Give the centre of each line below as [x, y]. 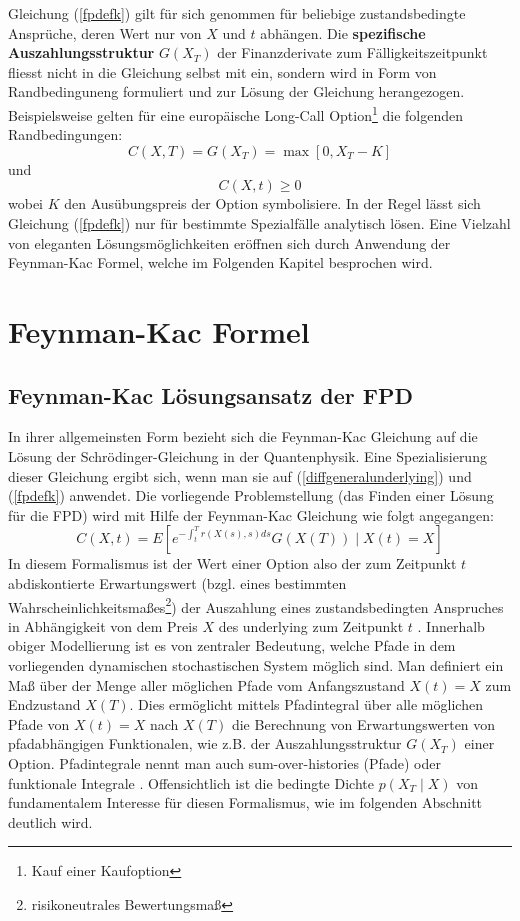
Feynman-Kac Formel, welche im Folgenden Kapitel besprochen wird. [220, 262]
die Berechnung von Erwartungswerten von [363, 723]
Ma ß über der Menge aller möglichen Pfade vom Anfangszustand [206, 684]
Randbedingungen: [65, 134]
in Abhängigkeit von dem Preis [103, 625]
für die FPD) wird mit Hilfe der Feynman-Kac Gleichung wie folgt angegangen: [251, 514]
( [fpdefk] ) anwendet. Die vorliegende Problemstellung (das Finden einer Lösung [251, 495]
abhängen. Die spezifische [343, 32]
